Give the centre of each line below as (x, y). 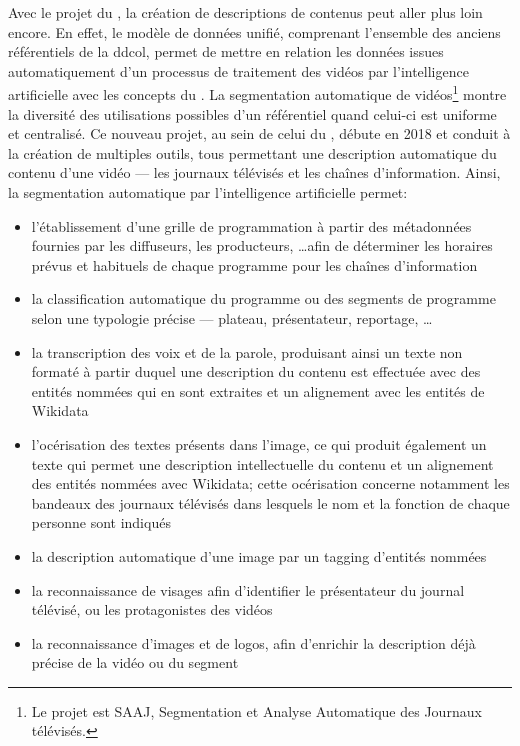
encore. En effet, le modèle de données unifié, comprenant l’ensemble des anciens (254, 31)
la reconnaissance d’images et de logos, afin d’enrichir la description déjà (253, 642)
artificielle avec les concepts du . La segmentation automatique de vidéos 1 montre (257, 93)
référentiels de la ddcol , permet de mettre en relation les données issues (226, 51)
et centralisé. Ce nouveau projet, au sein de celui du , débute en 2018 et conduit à (259, 133)
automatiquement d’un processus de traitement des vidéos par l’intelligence (238, 70)
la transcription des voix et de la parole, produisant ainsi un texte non (247, 351)
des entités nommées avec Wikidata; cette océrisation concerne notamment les (270, 483)
